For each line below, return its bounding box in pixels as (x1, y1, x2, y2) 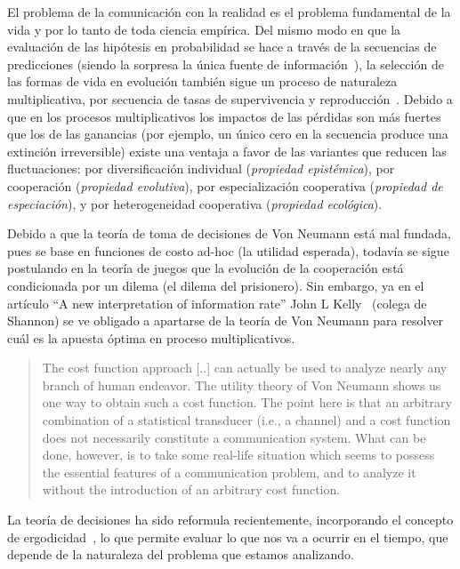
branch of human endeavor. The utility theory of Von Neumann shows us (42, 375, 441, 394)
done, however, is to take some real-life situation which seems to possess (42, 445, 435, 464)
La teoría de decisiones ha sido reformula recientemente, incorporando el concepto (7, 510, 454, 529)
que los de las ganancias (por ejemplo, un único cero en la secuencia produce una (7, 124, 448, 143)
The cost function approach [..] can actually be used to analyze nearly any (42, 358, 448, 377)
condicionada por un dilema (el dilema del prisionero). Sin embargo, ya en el (7, 276, 424, 294)
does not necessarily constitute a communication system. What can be (42, 428, 426, 446)
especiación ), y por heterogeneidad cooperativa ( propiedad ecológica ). (7, 194, 383, 212)
